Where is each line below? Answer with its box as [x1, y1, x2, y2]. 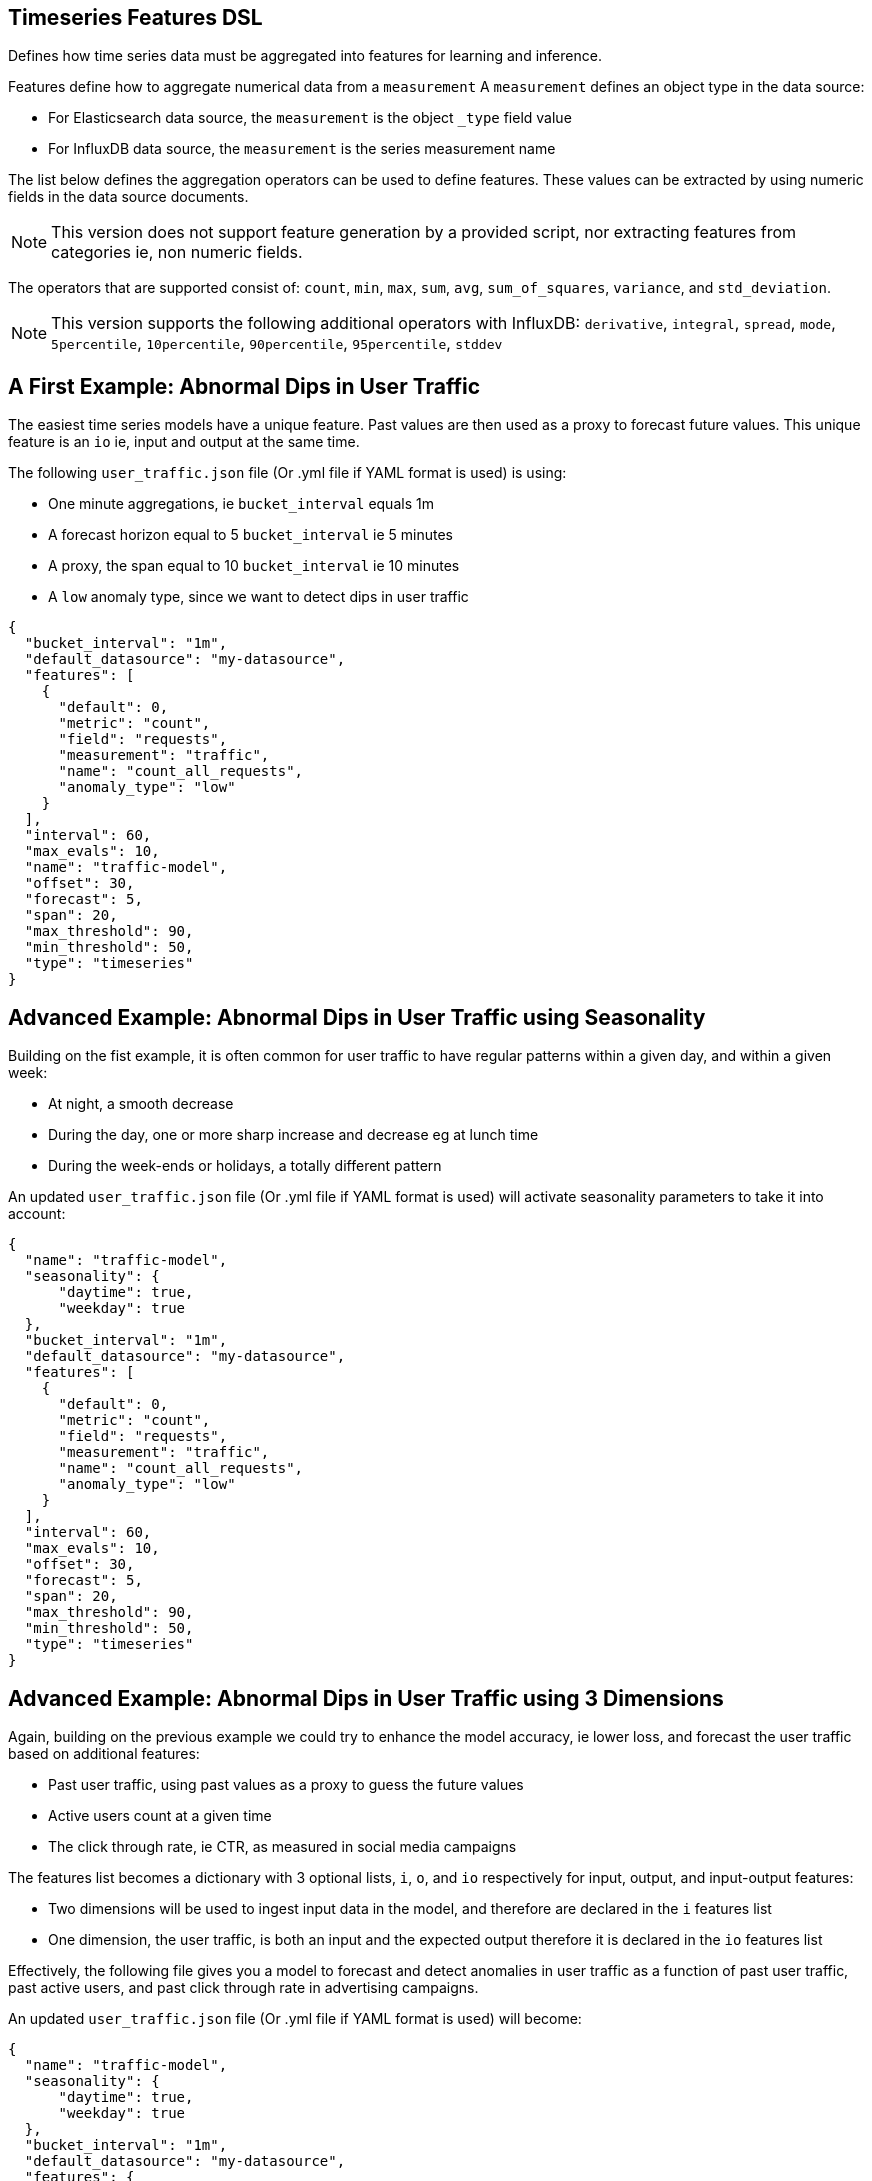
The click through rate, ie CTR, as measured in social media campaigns [48, 1837, 517, 1855]
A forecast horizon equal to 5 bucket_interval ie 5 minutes [48, 526, 453, 544]
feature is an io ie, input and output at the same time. [8, 433, 360, 451]
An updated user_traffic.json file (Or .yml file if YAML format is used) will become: [8, 2009, 582, 2027]
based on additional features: [8, 1744, 200, 1762]
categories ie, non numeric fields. [51, 242, 303, 263]
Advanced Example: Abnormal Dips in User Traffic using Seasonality [8, 1004, 706, 1030]
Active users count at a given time [48, 1806, 272, 1824]
